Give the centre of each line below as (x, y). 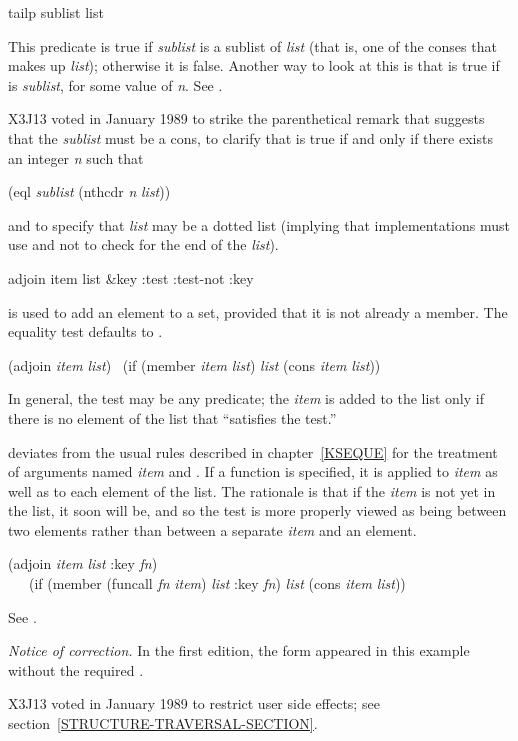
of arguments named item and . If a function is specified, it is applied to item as (253, 471)
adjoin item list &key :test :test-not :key (131, 277)
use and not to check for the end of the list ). (143, 244)
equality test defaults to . (85, 331)
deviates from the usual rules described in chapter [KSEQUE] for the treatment (253, 451)
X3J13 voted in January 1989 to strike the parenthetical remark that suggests (246, 118)
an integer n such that (76, 157)
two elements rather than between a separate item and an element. (212, 529)
